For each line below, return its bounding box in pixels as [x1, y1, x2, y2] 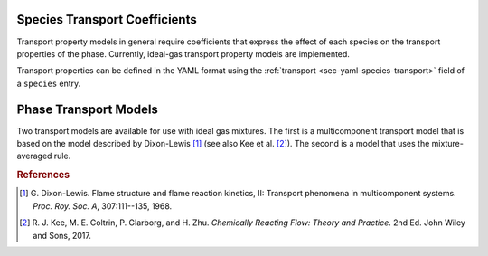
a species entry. [16, 78, 81, 89]
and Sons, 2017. [33, 230, 92, 241]
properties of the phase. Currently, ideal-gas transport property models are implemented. [16, 48, 350, 59]
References [16, 168, 70, 181]
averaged [16, 150, 52, 162]
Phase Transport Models [16, 101, 158, 117]
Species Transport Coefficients [16, 12, 198, 27]
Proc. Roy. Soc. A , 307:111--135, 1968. [33, 200, 173, 212]
